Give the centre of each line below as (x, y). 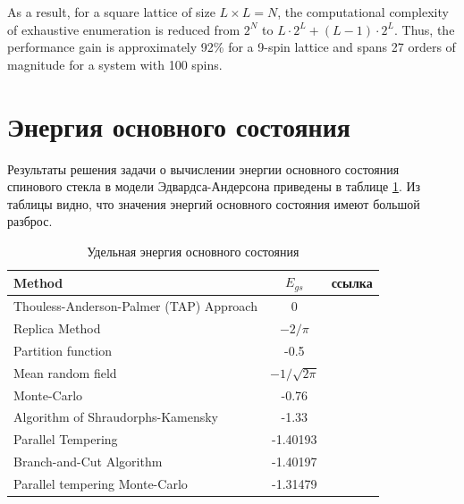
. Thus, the (425, 29)
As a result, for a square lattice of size (111, 12)
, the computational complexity (363, 12)
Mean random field (65, 372)
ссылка (352, 282)
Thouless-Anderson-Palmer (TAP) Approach (135, 306)
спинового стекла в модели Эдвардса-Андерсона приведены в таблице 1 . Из (214, 186)
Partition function (63, 350)
